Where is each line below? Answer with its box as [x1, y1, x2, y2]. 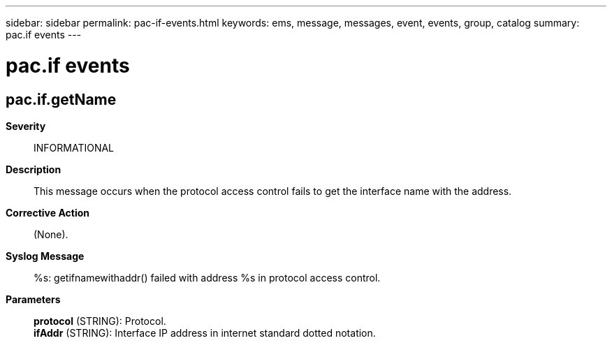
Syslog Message [6, 249, 85, 262]
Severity [6, 119, 46, 132]
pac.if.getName [6, 90, 117, 108]
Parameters [6, 293, 61, 305]
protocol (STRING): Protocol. [34, 314, 166, 327]
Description [6, 163, 61, 175]
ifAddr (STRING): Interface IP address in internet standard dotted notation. [34, 326, 376, 339]
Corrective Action [6, 206, 89, 219]
